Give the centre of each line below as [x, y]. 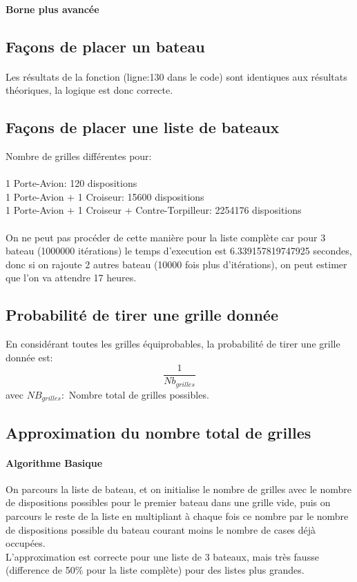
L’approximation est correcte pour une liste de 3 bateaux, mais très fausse [162, 556]
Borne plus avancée [52, 9]
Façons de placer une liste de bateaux [143, 127]
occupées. [26, 543]
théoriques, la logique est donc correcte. [89, 90]
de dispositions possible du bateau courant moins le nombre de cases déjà [161, 529]
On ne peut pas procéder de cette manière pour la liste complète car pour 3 [166, 237]
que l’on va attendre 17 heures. [71, 278]
